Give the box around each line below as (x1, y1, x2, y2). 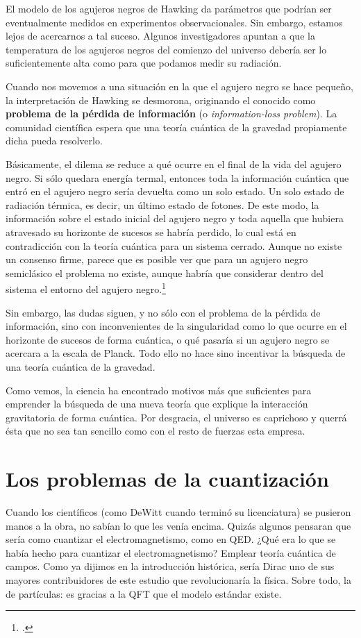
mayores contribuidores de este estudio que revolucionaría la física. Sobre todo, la (6, 572, 352, 587)
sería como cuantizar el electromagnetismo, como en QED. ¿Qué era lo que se (6, 532, 336, 546)
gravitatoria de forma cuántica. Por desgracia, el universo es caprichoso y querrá (6, 410, 347, 424)
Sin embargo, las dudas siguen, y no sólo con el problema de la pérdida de (6, 305, 321, 319)
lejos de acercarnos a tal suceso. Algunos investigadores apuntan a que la (6, 28, 315, 43)
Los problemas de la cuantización (6, 464, 329, 493)
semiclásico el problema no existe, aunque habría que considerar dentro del (6, 265, 324, 280)
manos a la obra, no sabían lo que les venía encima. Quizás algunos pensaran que (6, 518, 351, 532)
